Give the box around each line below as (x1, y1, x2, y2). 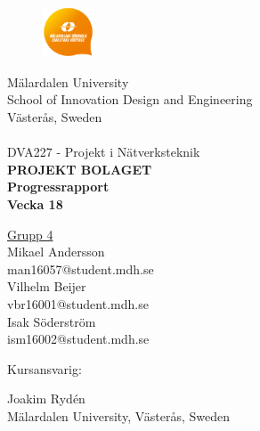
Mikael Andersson (7, 242, 105, 261)
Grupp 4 (7, 224, 53, 243)
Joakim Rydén (7, 389, 85, 408)
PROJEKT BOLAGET (7, 159, 152, 178)
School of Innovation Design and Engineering (7, 90, 253, 109)
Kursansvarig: (7, 359, 82, 378)
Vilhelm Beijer (7, 277, 86, 296)
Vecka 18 (7, 195, 63, 213)
